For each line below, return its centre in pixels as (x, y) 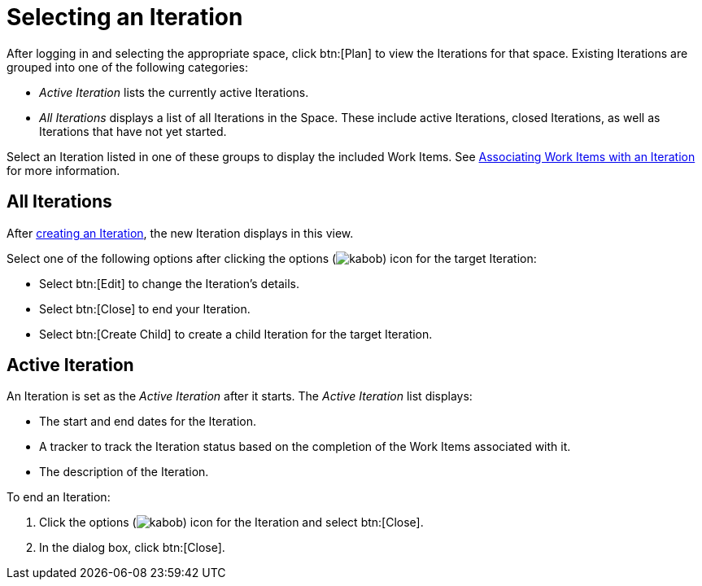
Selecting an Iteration (125, 17)
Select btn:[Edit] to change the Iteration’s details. (170, 283)
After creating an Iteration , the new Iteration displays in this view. (180, 233)
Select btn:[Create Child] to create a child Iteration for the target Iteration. (236, 334)
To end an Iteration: (59, 497)
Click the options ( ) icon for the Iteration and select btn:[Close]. (231, 523)
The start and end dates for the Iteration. (148, 422)
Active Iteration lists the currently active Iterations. (174, 92)
